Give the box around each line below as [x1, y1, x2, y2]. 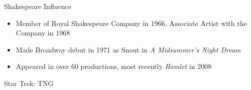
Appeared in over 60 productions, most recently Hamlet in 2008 [16, 61, 212, 71]
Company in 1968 [16, 27, 70, 38]
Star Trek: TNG [4, 77, 54, 88]
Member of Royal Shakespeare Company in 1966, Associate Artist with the [16, 17, 247, 28]
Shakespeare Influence [4, 1, 71, 11]
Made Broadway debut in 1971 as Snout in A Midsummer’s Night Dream [16, 44, 241, 54]
